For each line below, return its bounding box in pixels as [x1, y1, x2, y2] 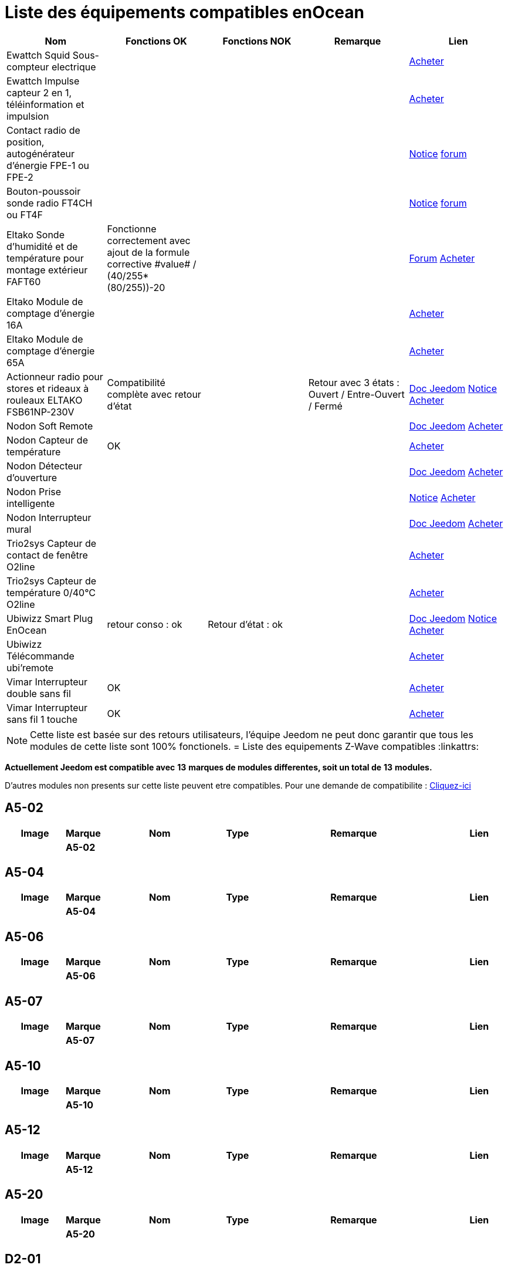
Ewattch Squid [6, 49, 70, 61]
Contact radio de [6, 124, 80, 136]
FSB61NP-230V [6, 405, 74, 418]
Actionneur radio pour [6, 370, 103, 383]
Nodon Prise [6, 485, 62, 498]
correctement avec [107, 234, 191, 246]
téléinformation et [6, 98, 84, 110]
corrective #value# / [107, 258, 197, 270]
